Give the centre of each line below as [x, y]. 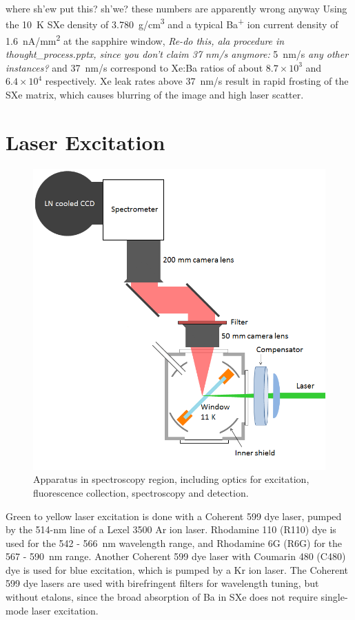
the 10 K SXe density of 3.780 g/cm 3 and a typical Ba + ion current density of [172, 23]
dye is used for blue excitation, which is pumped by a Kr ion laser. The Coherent [177, 569]
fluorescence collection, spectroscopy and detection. [141, 492]
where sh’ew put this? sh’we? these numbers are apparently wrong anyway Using [176, 8]
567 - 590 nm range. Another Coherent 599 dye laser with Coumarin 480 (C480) [176, 556]
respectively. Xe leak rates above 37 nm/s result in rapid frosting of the [197, 81]
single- [334, 597]
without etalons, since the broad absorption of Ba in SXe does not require [162, 597]
